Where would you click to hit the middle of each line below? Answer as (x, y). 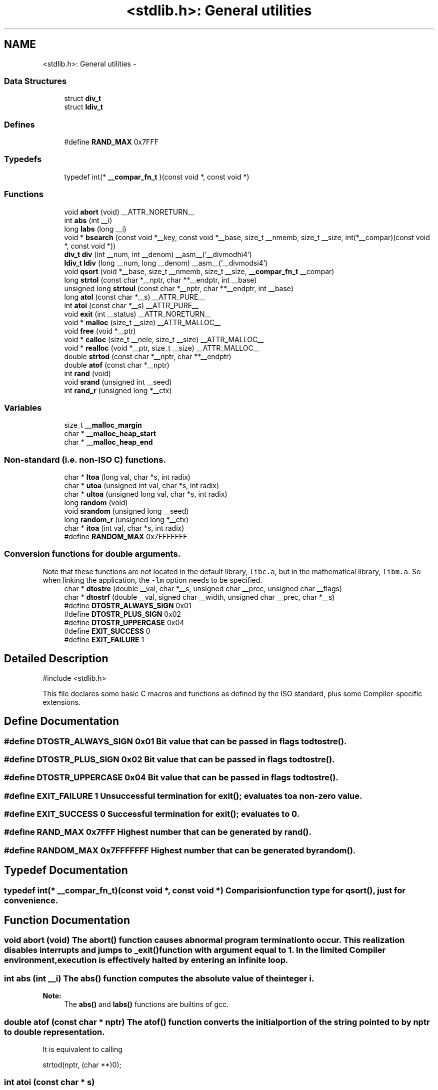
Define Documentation (61, 721)
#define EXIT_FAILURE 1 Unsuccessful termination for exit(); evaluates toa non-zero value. (183, 796)
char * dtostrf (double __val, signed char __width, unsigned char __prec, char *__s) (199, 597)
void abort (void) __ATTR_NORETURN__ (129, 212)
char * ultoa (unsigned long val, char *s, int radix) (146, 494)
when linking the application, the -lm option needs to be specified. (152, 580)
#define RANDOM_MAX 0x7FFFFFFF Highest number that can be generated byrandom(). (180, 850)
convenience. (31, 900)
